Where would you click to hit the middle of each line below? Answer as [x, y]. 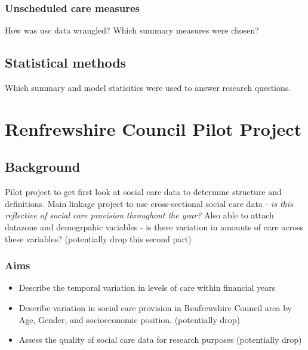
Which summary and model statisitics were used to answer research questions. [148, 88]
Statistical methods [66, 63]
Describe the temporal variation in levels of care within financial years [147, 287]
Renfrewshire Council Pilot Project [153, 128]
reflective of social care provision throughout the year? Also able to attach [139, 215]
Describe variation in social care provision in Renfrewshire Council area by [155, 307]
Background [43, 167]
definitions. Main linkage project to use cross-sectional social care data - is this [149, 203]
